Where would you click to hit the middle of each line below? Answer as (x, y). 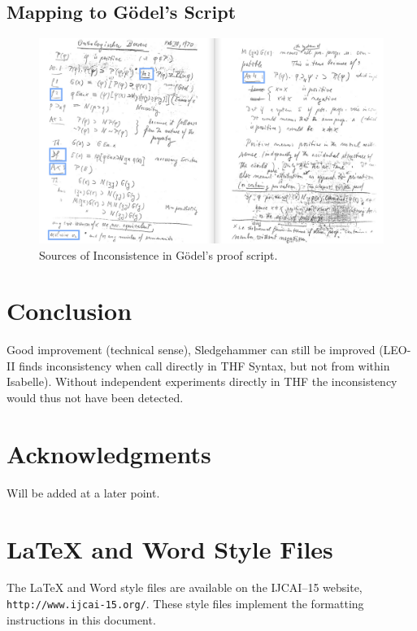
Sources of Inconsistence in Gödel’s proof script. (159, 254)
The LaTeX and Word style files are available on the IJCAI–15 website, (185, 587)
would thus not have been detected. (95, 398)
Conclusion (69, 311)
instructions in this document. (81, 619)
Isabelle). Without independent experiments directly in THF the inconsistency (202, 381)
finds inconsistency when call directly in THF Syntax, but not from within (204, 365)
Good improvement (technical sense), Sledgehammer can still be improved (191, 350)
